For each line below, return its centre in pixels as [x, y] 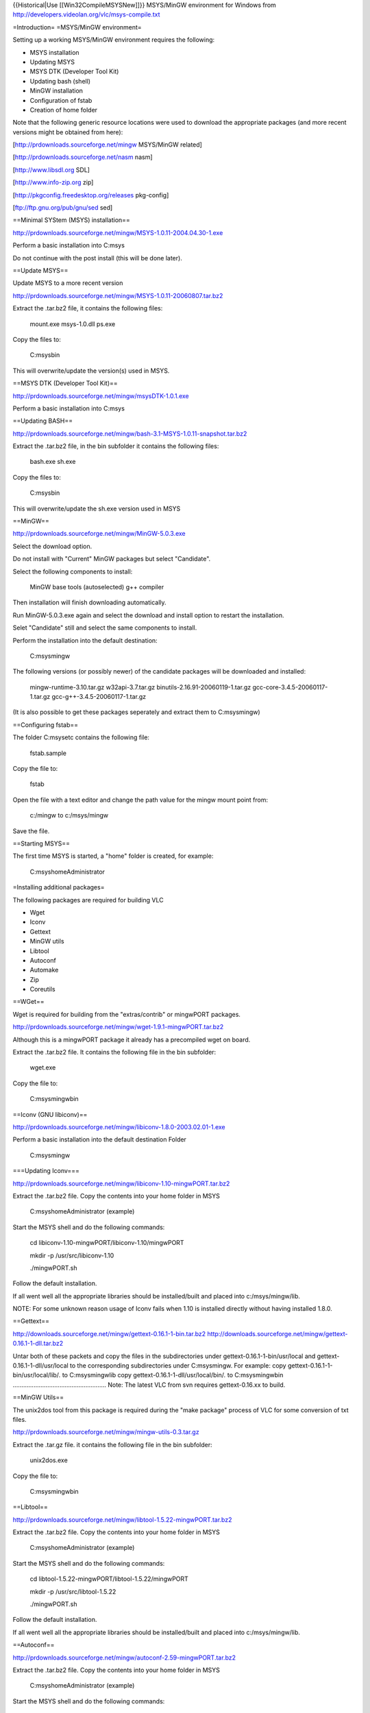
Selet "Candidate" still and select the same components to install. [105, 628]
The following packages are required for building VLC [88, 900]
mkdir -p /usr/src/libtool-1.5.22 [73, 1591]
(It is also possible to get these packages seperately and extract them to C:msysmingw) [136, 712]
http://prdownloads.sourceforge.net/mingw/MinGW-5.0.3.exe [99, 534]
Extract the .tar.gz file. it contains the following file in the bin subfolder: [112, 1444]
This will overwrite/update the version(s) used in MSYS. [91, 371]
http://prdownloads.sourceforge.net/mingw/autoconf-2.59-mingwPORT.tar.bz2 [124, 1657]
